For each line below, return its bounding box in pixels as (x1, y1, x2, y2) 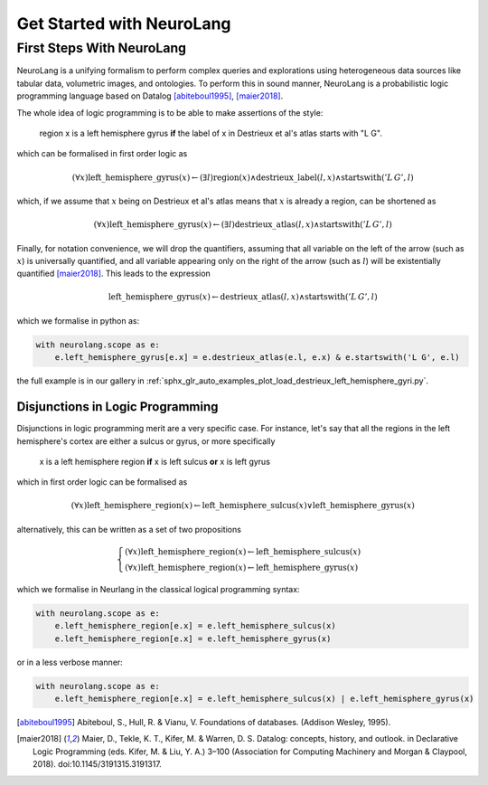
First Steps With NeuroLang (16, 40, 187, 56)
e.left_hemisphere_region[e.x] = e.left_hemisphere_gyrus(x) (54, 633, 332, 644)
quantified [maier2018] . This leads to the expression (16, 268, 211, 279)
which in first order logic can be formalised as (16, 477, 188, 487)
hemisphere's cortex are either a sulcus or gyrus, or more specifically (16, 435, 276, 447)
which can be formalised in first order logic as (16, 148, 188, 159)
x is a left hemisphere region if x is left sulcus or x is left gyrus (39, 456, 271, 467)
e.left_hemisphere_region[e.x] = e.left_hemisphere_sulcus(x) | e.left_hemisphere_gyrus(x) (54, 693, 474, 704)
